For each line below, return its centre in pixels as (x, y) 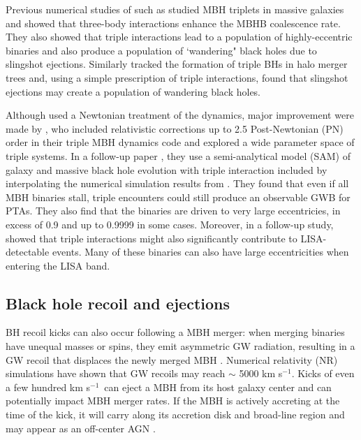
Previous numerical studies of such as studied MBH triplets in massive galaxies (175, 9)
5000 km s (261, 373)
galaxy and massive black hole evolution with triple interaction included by (167, 169)
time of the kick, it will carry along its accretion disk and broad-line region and (175, 415)
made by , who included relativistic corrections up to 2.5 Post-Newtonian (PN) (175, 128)
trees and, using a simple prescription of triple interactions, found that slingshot (177, 77)
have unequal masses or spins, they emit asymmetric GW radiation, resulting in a (180, 346)
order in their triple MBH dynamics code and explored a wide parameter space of (180, 142)
